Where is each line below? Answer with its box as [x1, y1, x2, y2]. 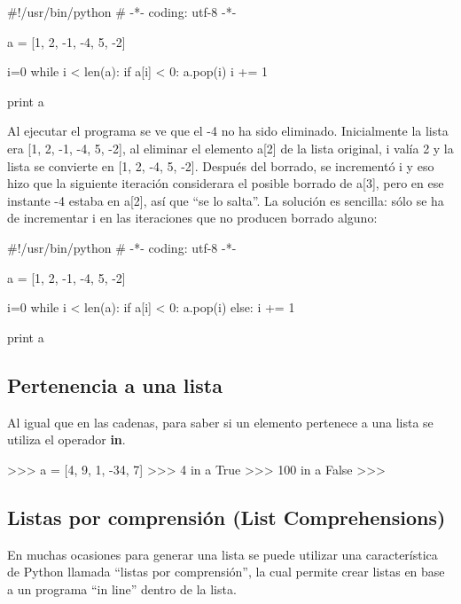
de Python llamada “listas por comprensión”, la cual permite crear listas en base [7, 562, 445, 581]
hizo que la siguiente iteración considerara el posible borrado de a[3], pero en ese [7, 174, 444, 192]
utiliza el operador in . [7, 430, 126, 449]
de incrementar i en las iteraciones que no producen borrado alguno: [7, 208, 378, 227]
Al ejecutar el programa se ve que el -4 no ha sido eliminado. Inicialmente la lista [7, 122, 449, 140]
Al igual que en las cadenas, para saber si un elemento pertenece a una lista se [7, 412, 434, 431]
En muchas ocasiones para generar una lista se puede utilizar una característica [7, 545, 438, 563]
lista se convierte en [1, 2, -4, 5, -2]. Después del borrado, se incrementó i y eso [7, 156, 434, 175]
